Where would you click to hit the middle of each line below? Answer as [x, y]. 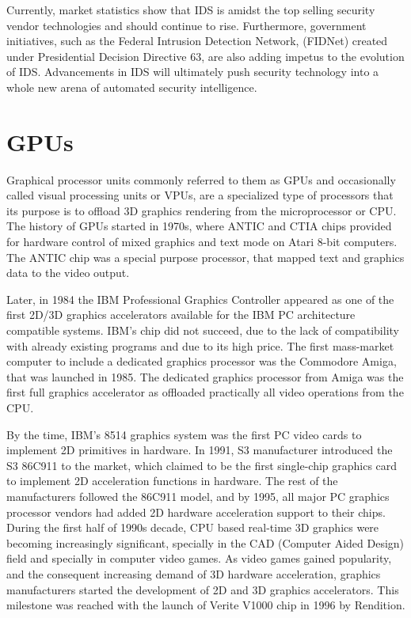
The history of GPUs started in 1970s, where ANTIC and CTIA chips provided [199, 226]
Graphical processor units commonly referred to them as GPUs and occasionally [201, 179]
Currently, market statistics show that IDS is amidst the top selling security [191, 9]
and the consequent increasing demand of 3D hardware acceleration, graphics [194, 573]
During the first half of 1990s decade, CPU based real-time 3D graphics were [193, 527]
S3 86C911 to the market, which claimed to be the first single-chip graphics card [202, 465]
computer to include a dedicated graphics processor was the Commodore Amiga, [202, 361]
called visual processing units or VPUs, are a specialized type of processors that [200, 195]
